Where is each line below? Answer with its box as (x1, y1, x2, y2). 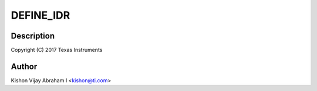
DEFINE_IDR (11, 9, 70, 22)
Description (11, 31, 55, 41)
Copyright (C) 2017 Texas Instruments (11, 47, 103, 54)
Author (11, 61, 38, 71)
